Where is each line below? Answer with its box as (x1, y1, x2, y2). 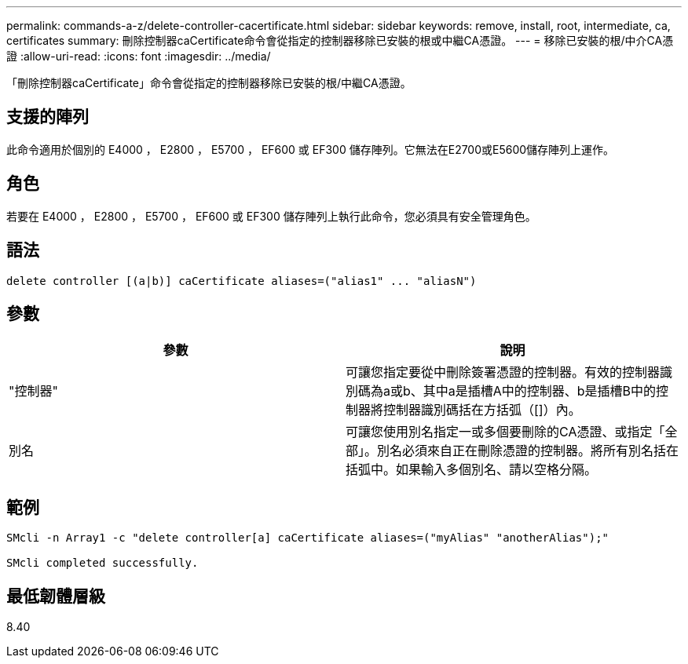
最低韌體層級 (6, 586, 105, 606)
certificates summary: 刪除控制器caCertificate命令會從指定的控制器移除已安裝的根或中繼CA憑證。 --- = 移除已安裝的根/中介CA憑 (6, 34, 674, 47)
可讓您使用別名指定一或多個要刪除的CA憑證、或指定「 (346, 424, 665, 440)
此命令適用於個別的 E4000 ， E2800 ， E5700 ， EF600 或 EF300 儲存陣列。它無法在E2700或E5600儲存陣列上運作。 (6, 142, 615, 156)
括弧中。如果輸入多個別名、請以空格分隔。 (346, 462, 598, 478)
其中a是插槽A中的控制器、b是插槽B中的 (423, 383, 657, 399)
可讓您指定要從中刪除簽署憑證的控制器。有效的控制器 (346, 364, 661, 381)
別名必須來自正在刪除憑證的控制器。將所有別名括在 (377, 443, 679, 459)
